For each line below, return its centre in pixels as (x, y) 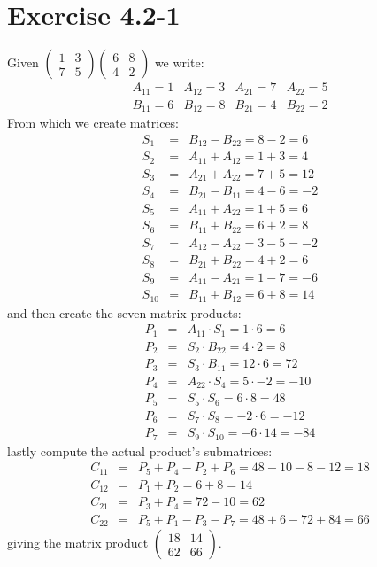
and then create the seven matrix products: (124, 312)
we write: (179, 62)
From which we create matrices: (93, 123)
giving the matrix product (78, 543)
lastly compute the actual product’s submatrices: (140, 450)
